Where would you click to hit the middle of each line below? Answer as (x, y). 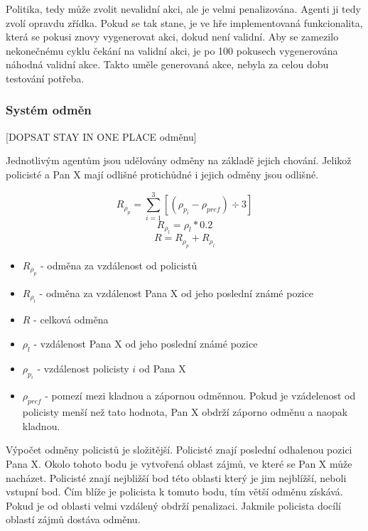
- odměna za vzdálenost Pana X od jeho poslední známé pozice (176, 293)
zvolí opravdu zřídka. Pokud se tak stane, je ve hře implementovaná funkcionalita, (184, 22)
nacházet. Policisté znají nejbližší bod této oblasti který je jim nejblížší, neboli (176, 477)
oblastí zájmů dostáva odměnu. (73, 519)
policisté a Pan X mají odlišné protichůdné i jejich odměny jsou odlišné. (162, 174)
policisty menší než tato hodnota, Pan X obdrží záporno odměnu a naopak (185, 412)
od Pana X (162, 368)
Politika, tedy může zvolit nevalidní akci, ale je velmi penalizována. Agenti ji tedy (183, 9)
